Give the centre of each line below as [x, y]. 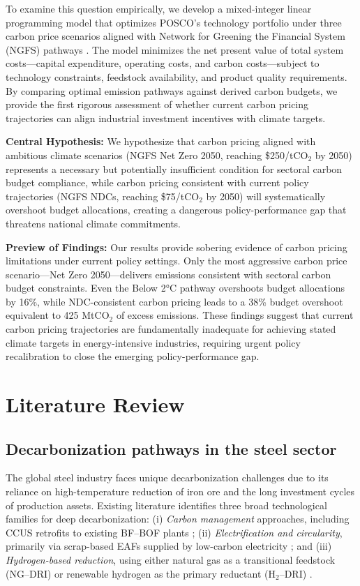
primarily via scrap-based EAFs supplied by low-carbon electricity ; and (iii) [169, 546]
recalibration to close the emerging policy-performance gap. [133, 356]
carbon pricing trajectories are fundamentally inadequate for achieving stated [171, 329]
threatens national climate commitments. [93, 223]
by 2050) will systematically [266, 196]
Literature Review [95, 404]
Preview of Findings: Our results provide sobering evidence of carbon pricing [177, 247]
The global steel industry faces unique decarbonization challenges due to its [167, 478]
